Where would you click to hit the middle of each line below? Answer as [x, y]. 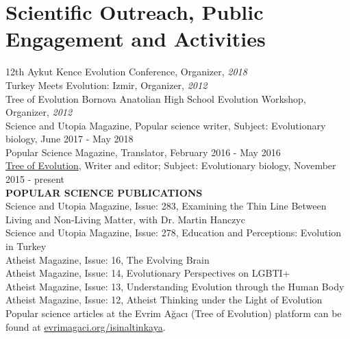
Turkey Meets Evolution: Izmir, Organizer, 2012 [107, 85]
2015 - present [35, 179]
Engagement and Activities [136, 39]
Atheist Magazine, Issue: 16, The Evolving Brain [108, 259]
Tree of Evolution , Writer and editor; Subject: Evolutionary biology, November [171, 165]
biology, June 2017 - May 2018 [70, 139]
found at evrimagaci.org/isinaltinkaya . [86, 326]
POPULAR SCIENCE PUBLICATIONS [104, 192]
